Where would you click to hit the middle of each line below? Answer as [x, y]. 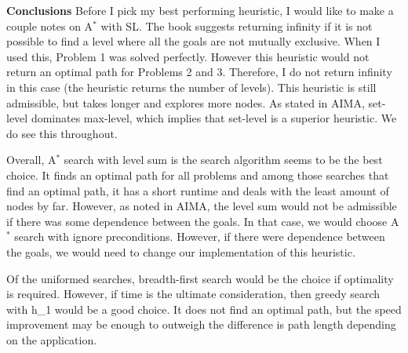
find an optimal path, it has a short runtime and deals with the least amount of [198, 190]
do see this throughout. [62, 133]
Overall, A [31, 160]
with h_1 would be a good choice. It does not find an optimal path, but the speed [204, 309]
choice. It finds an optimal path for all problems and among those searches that [198, 175]
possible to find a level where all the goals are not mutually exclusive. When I [193, 41]
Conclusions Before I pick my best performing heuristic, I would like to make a [200, 10]
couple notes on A [50, 25]
